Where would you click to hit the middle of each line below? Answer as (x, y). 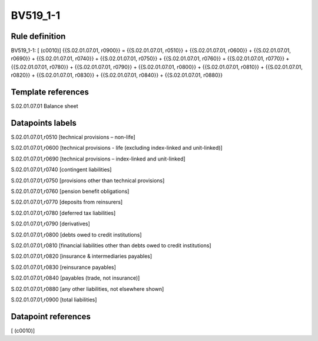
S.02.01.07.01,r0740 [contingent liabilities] (61, 170)
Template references (50, 92)
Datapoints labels (44, 123)
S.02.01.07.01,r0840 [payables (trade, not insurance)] (75, 278)
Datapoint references (51, 317)
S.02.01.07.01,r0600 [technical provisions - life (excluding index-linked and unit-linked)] (117, 148)
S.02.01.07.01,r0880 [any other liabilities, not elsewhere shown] (87, 288)
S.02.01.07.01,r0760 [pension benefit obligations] (70, 191)
